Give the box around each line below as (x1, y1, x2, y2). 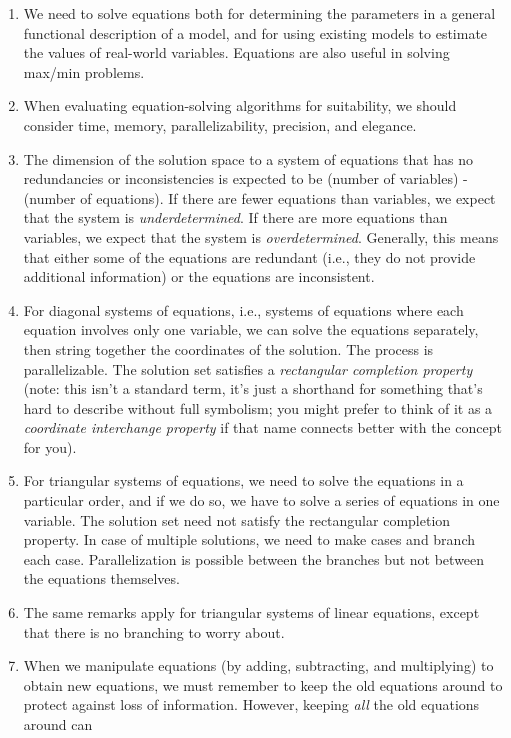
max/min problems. (23, 61, 145, 82)
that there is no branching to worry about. (23, 621, 285, 642)
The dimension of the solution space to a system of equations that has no (23, 148, 474, 169)
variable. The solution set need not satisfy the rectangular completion (23, 509, 451, 530)
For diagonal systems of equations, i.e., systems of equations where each (23, 299, 464, 320)
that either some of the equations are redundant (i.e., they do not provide (23, 246, 476, 267)
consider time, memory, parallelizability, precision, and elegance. (23, 114, 417, 135)
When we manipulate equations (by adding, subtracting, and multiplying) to (23, 655, 494, 676)
